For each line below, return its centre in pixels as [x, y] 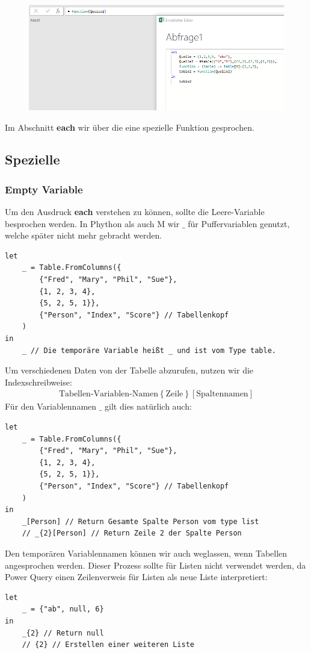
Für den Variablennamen [51, 406]
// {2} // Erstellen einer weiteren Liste [108, 645]
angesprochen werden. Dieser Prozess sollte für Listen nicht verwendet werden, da [155, 565]
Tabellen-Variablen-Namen [109, 394]
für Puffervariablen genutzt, [239, 223]
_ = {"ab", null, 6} [63, 609]
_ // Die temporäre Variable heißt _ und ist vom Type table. [149, 350]
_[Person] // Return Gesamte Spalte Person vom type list [140, 521]
